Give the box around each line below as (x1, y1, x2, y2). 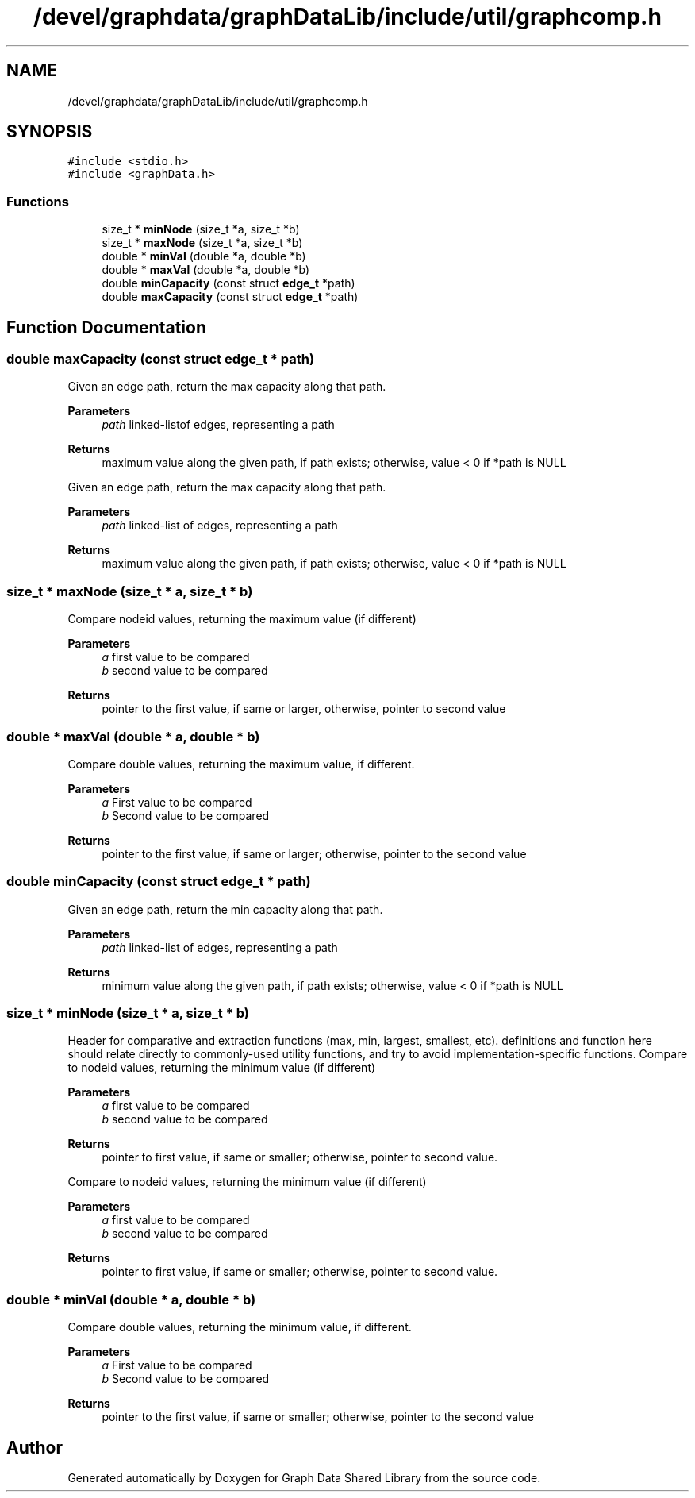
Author (6, 1437, 63, 1458)
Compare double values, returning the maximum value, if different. (67, 757, 415, 771)
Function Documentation (6, 317, 206, 337)
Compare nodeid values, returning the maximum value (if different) (67, 612, 417, 626)
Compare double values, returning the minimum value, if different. (67, 1320, 412, 1334)
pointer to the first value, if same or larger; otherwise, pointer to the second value (102, 846, 527, 861)
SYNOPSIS (6, 121, 93, 142)
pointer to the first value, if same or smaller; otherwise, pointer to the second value (102, 1410, 534, 1424)
